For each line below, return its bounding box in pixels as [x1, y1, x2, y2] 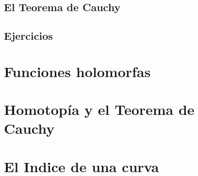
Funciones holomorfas [4, 61, 151, 81]
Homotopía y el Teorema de [4, 99, 195, 119]
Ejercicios [4, 28, 53, 43]
